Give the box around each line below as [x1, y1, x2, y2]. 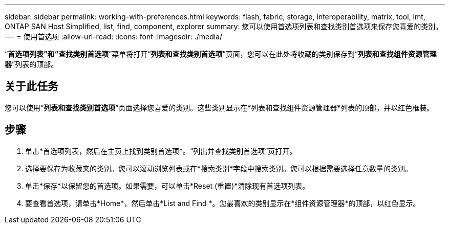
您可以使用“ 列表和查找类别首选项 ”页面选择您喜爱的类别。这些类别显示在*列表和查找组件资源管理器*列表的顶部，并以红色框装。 [5, 103, 434, 112]
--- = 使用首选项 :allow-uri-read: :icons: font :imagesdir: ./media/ [5, 32, 223, 41]
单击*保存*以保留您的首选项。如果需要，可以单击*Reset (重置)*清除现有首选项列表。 [25, 181, 310, 190]
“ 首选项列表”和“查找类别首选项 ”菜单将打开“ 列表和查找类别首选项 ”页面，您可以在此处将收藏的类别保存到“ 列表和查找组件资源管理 [5, 50, 437, 58]
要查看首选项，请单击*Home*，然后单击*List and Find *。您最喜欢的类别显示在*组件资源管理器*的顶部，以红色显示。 [25, 198, 420, 208]
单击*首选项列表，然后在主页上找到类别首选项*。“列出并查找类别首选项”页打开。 [25, 146, 297, 155]
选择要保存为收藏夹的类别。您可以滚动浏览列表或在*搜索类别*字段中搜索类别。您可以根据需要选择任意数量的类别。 [25, 164, 413, 173]
